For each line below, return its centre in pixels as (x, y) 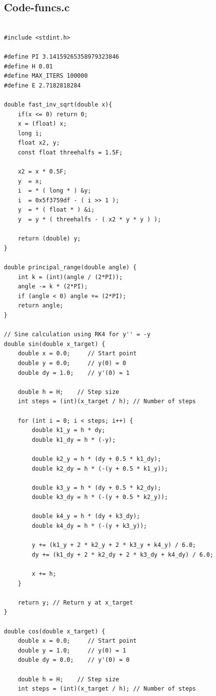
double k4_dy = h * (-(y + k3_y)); (89, 526)
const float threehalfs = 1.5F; (70, 152)
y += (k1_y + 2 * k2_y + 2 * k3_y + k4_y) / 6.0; (114, 545)
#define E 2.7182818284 (42, 85)
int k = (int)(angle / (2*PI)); (70, 277)
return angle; (40, 306)
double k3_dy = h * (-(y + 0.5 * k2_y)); (100, 497)
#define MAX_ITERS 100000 (46, 76)
